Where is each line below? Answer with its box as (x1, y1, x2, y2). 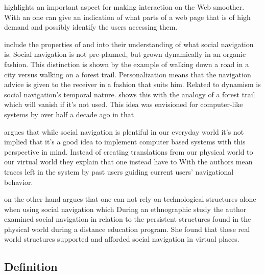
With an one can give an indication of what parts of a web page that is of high (4, 11, 251, 22)
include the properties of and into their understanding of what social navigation (4, 38, 254, 49)
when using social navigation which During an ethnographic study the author (4, 203, 247, 214)
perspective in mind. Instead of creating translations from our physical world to (4, 146, 253, 157)
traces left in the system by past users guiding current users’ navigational (4, 166, 234, 177)
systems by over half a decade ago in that (4, 109, 134, 119)
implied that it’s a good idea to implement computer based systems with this (4, 136, 246, 147)
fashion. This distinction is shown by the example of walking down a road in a (4, 58, 249, 69)
